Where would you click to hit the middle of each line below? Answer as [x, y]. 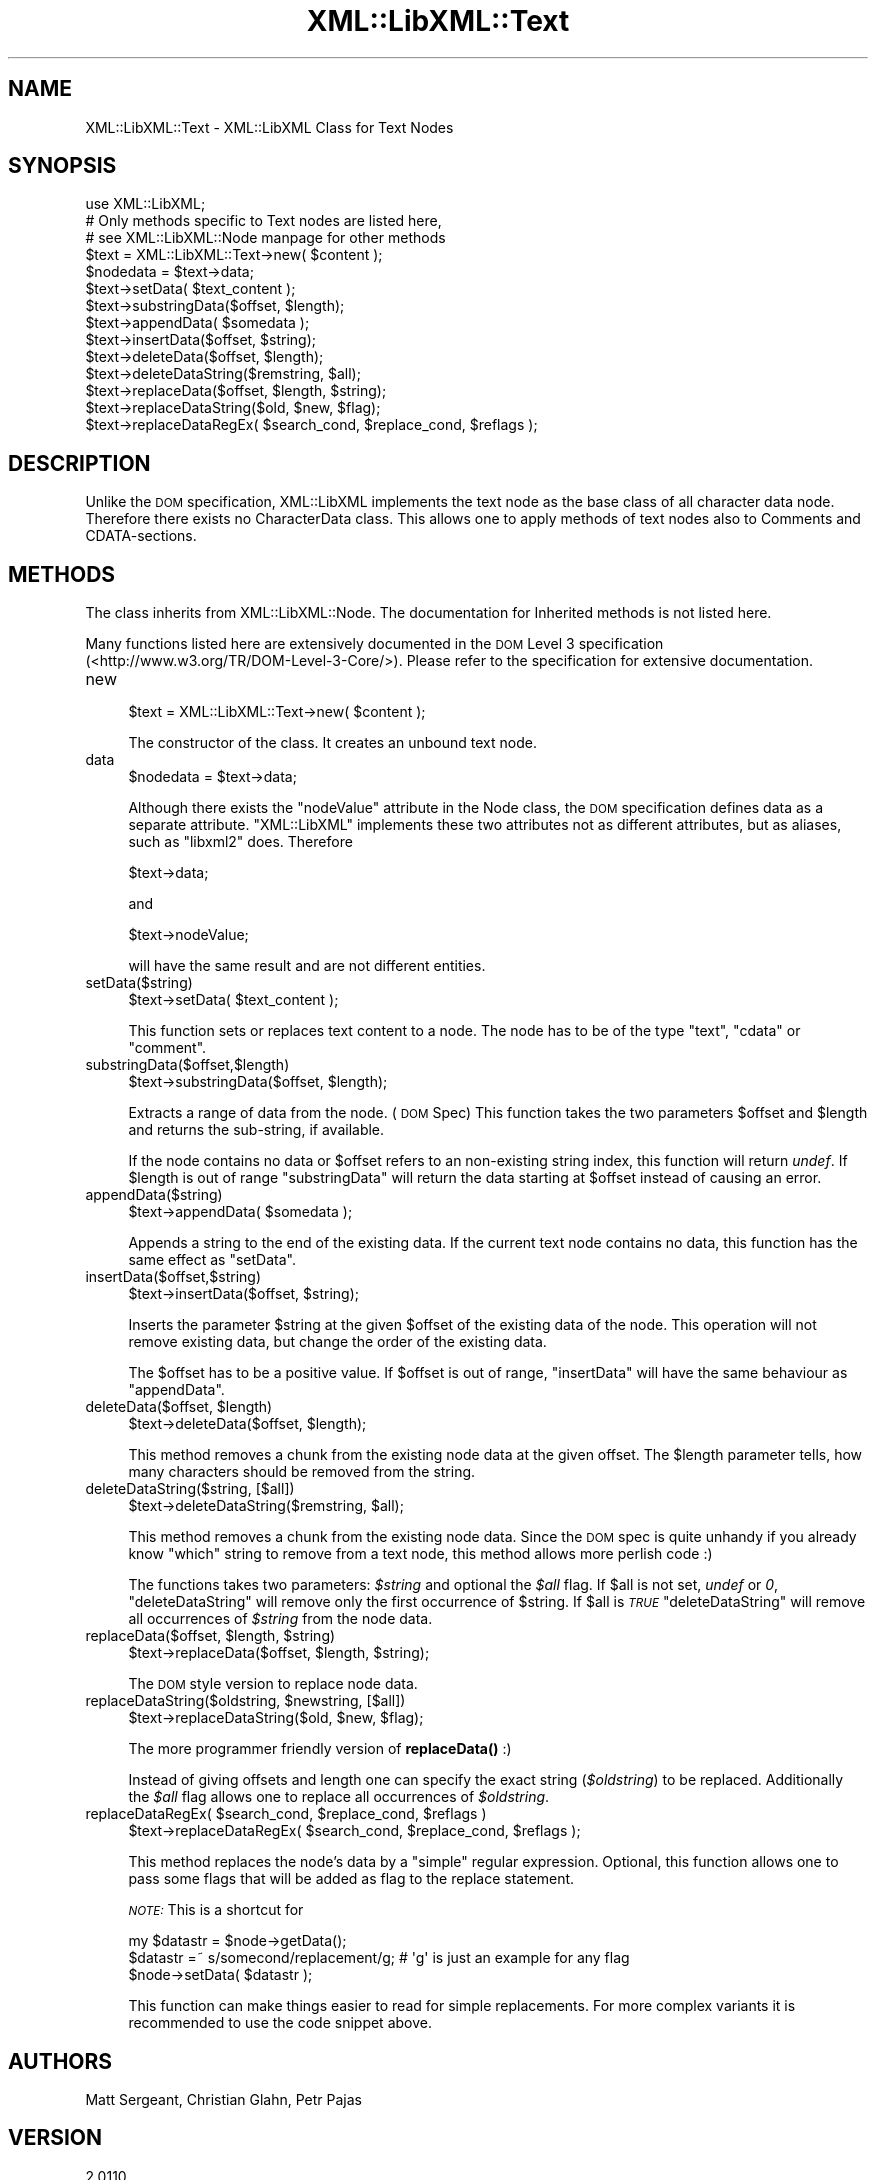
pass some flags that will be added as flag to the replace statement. [351, 1879]
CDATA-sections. [141, 536]
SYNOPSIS [62, 166]
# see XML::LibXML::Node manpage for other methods [265, 238]
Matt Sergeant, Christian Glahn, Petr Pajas [223, 2099]
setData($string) [139, 983]
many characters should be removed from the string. [302, 1472]
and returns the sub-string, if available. [256, 1130]
